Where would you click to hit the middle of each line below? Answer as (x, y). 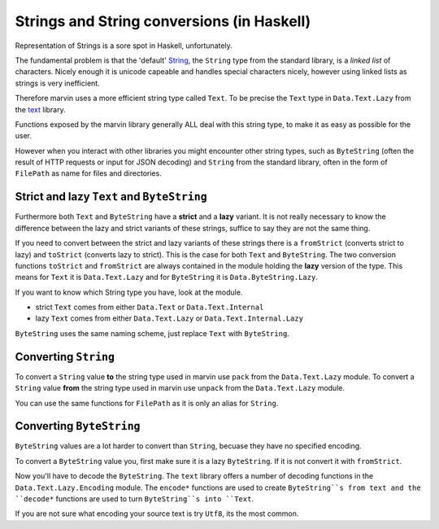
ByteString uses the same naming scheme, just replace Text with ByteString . (152, 333)
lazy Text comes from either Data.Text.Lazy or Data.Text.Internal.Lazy (170, 318)
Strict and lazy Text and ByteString (111, 197)
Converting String (65, 357)
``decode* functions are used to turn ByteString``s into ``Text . (134, 499)
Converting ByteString (78, 426)
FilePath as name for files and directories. (88, 173)
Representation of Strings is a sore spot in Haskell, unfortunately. (124, 46)
